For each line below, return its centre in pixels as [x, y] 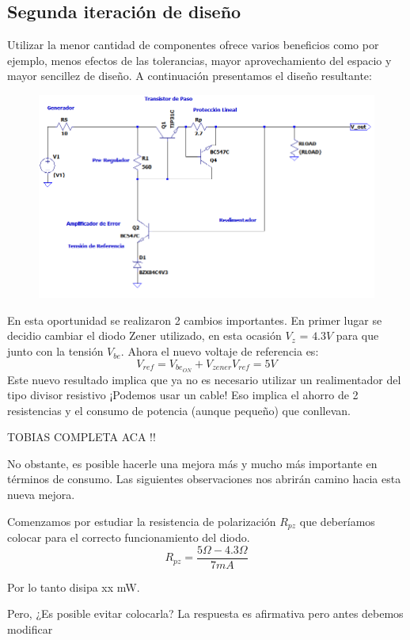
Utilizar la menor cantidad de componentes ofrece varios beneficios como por [193, 45]
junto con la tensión [55, 351]
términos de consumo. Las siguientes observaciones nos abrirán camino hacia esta [204, 479]
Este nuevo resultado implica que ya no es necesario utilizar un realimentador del [204, 379]
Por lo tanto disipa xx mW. [74, 587]
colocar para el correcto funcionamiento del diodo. [129, 537]
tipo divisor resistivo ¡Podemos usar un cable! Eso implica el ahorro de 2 [183, 395]
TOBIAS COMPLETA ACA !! [82, 437]
